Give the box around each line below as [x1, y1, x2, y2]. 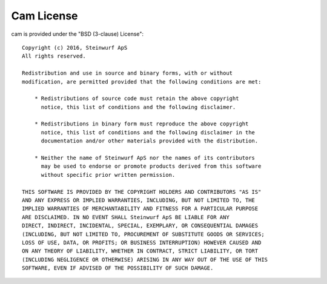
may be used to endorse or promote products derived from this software [41, 163, 262, 170]
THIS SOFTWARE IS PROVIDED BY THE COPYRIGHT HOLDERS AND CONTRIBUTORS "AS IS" [22, 188, 262, 195]
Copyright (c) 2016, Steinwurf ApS [22, 44, 128, 51]
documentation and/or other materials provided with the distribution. [41, 137, 259, 145]
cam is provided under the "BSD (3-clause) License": [11, 30, 144, 38]
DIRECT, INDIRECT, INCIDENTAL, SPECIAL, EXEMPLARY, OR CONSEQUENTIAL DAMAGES [22, 222, 259, 230]
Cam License [11, 9, 78, 22]
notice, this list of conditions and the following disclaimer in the [41, 129, 256, 136]
